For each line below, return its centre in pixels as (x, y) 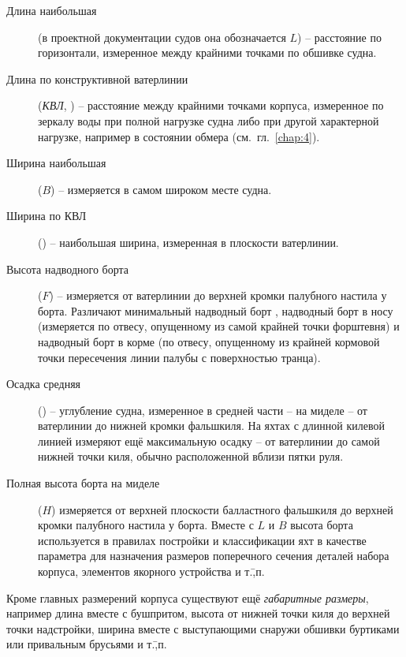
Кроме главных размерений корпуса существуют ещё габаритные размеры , (188, 597)
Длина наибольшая (52, 10)
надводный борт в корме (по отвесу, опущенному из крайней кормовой (209, 341)
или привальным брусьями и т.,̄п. (87, 644)
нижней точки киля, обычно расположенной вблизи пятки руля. (191, 456)
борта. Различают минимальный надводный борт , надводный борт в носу (216, 310)
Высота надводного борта (67, 269)
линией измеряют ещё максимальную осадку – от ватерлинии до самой (209, 440)
